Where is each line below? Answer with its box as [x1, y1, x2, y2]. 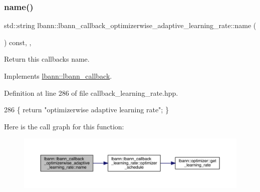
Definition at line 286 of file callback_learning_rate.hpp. [4, 87, 178, 98]
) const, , [4, 37, 32, 47]
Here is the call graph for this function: [4, 121, 124, 131]
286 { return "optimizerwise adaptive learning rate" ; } [4, 104, 169, 115]
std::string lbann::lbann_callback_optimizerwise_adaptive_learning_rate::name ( [4, 20, 256, 31]
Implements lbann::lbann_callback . [4, 71, 112, 81]
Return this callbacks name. [4, 54, 90, 64]
